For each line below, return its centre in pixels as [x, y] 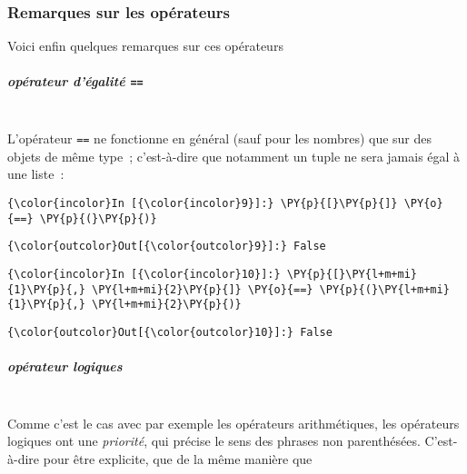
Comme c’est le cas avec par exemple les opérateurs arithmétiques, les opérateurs [233, 423]
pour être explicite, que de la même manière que [178, 458]
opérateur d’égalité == [75, 81]
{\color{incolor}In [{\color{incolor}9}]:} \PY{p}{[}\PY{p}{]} [203, 203]
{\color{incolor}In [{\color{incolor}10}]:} [144, 274]
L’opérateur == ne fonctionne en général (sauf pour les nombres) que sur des [220, 138]
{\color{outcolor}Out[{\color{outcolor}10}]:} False [170, 332]
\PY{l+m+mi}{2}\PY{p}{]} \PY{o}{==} [203, 289]
